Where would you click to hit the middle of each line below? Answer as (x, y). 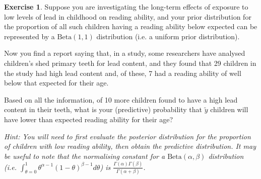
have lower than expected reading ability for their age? (88, 119)
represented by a (29, 36)
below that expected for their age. (56, 83)
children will (229, 109)
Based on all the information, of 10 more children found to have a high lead (121, 99)
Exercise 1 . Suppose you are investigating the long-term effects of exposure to (126, 7)
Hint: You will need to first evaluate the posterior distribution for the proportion (127, 136)
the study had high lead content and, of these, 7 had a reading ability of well (123, 73)
